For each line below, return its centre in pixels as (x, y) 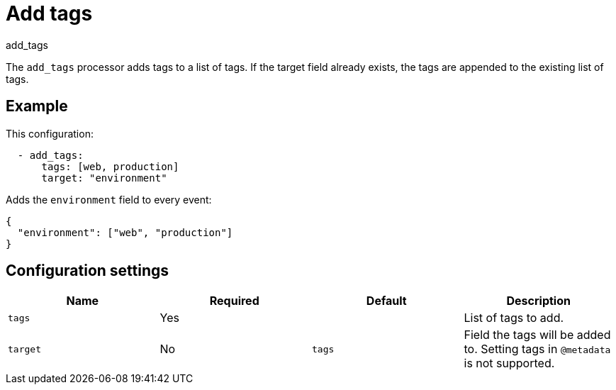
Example (37, 106)
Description (538, 301)
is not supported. (509, 363)
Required (234, 301)
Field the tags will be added (537, 335)
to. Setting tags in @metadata (537, 349)
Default (386, 301)
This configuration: (50, 133)
